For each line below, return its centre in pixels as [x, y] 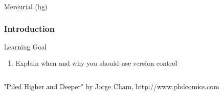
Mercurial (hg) [26, 6]
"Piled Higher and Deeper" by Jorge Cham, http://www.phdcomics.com [111, 86]
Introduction [29, 28]
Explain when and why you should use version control [96, 63]
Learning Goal [25, 46]
